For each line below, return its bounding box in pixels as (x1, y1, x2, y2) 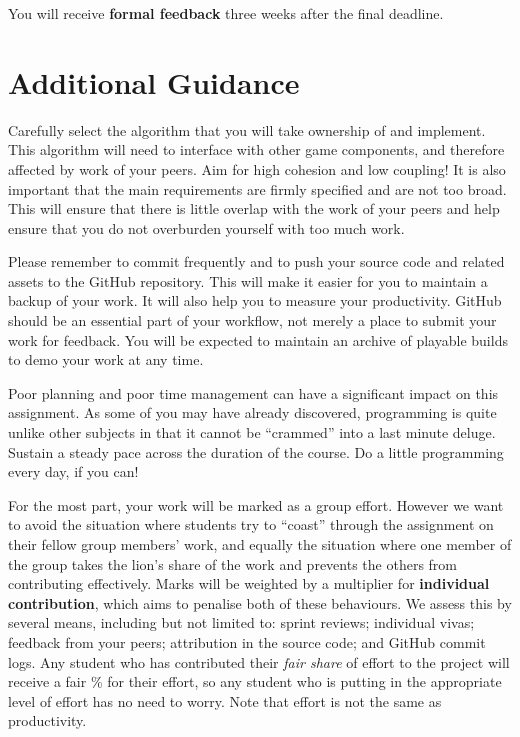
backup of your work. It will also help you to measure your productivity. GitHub (8, 290, 502, 311)
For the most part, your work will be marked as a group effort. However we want (8, 494, 504, 515)
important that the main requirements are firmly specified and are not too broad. (8, 178, 507, 199)
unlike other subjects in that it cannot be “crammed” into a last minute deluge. (8, 422, 496, 443)
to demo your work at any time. (8, 349, 204, 370)
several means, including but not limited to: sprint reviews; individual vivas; (8, 612, 475, 633)
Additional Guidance (8, 61, 300, 102)
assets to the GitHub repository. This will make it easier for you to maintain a (8, 270, 488, 291)
